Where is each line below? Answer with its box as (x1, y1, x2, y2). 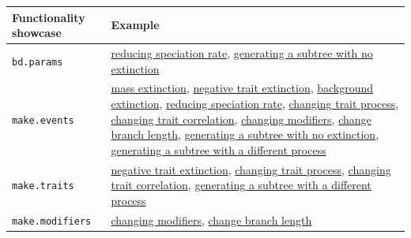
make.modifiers (12, 215, 92, 227)
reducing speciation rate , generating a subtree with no (111, 44, 373, 61)
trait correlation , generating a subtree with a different (111, 177, 371, 193)
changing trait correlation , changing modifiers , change (111, 110, 371, 127)
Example (111, 17, 160, 33)
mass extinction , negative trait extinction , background (111, 80, 374, 96)
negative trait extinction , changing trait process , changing (111, 161, 391, 177)
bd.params (12, 56, 63, 68)
